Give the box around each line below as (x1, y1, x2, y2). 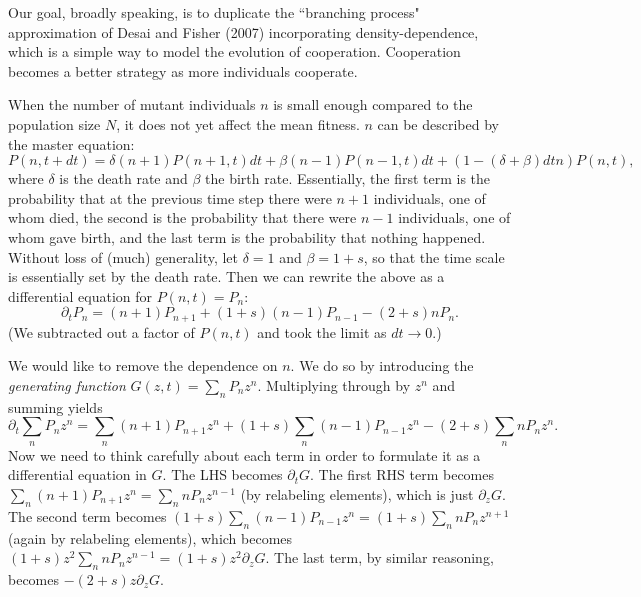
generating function (8, 374, 126, 395)
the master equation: (8, 133, 135, 154)
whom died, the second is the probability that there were (8, 207, 357, 228)
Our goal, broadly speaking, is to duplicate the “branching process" (8, 2, 420, 22)
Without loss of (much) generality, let (8, 246, 239, 267)
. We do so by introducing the (290, 355, 474, 376)
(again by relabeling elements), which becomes (8, 527, 293, 548)
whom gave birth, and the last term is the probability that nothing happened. (8, 226, 486, 247)
